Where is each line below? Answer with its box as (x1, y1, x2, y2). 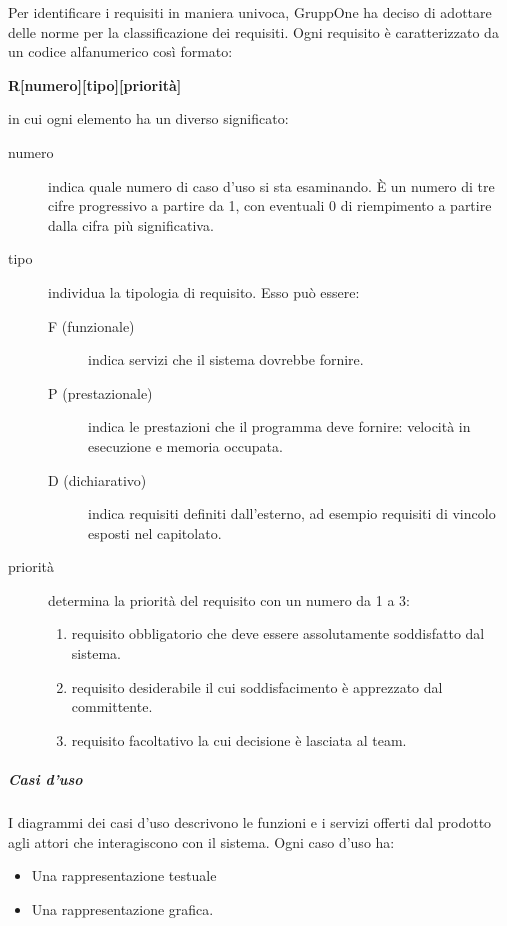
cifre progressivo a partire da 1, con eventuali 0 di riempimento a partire (48, 195, 492, 216)
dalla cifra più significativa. (48, 214, 214, 235)
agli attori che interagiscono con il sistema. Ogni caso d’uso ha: (8, 831, 395, 852)
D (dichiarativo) (48, 469, 147, 490)
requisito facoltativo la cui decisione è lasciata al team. (71, 729, 407, 750)
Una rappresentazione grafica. (31, 898, 214, 919)
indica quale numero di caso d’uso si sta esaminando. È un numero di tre (48, 175, 495, 196)
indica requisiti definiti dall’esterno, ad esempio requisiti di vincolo (88, 503, 496, 524)
